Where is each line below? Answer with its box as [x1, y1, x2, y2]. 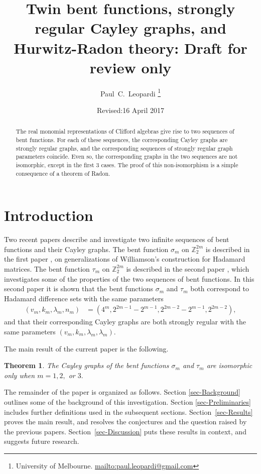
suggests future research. [4, 436, 79, 446]
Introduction [4, 205, 93, 225]
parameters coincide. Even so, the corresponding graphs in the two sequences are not [16, 152, 238, 161]
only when [4, 370, 35, 380]
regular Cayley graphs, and [35, 18, 226, 38]
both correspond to [190, 283, 249, 294]
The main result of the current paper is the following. [4, 343, 169, 353]
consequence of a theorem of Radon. [16, 169, 110, 177]
